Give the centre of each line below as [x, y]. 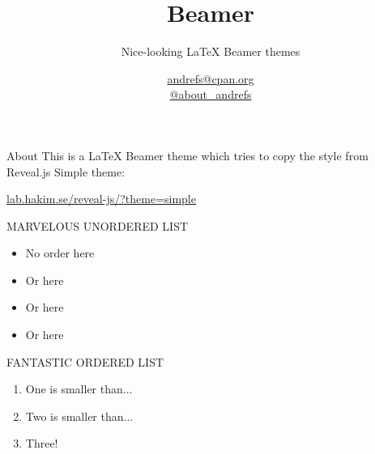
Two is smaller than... [79, 416]
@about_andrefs [211, 94]
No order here [60, 253]
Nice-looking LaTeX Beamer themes [211, 51]
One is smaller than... [79, 389]
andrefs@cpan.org [211, 78]
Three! [42, 443]
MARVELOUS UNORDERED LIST [98, 225]
